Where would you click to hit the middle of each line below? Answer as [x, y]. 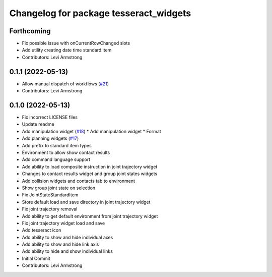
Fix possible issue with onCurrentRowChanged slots [76, 43]
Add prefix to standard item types [57, 145]
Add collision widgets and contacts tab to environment [79, 181]
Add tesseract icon [42, 230]
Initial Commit [36, 258]
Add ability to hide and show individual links [67, 251]
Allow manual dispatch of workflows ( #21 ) [65, 84]
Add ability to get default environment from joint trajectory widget [90, 216]
